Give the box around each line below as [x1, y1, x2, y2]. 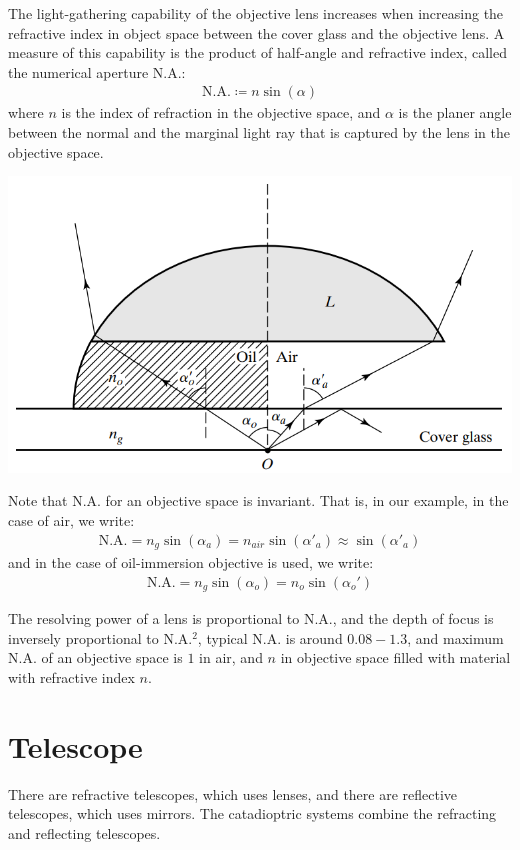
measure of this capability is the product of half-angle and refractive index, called [8, 42, 507, 63]
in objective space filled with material [280, 647, 511, 668]
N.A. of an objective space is [8, 647, 183, 668]
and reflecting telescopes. [8, 822, 161, 843]
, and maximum [407, 627, 504, 648]
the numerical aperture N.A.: [8, 61, 186, 82]
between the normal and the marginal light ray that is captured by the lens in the [8, 122, 510, 142]
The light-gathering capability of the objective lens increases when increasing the [8, 3, 504, 23]
